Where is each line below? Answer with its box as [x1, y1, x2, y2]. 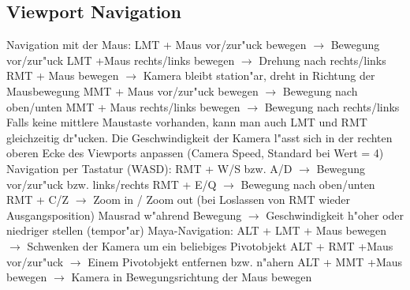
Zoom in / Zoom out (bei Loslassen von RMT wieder [93, 191, 350, 208]
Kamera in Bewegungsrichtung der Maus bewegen [71, 269, 312, 285]
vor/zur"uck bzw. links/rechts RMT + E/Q [6, 175, 217, 192]
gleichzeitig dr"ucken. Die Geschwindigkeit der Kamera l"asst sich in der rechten [6, 129, 393, 145]
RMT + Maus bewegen [6, 67, 119, 84]
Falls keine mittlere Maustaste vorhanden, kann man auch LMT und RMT [6, 114, 367, 130]
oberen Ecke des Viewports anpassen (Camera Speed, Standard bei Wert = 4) [6, 145, 384, 161]
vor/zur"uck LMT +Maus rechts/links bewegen [6, 51, 235, 68]
